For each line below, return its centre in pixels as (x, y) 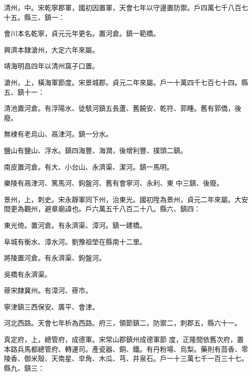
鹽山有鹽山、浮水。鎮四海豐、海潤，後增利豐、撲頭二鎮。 (95, 150)
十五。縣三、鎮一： (34, 17)
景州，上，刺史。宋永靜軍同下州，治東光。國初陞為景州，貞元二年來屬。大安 (126, 199)
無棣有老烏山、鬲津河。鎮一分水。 (58, 134)
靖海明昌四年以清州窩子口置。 (51, 66)
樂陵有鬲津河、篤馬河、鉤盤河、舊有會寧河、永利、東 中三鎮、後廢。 (114, 183)
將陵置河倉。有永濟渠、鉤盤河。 (55, 258)
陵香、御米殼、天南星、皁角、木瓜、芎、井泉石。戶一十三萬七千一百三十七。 (126, 358)
